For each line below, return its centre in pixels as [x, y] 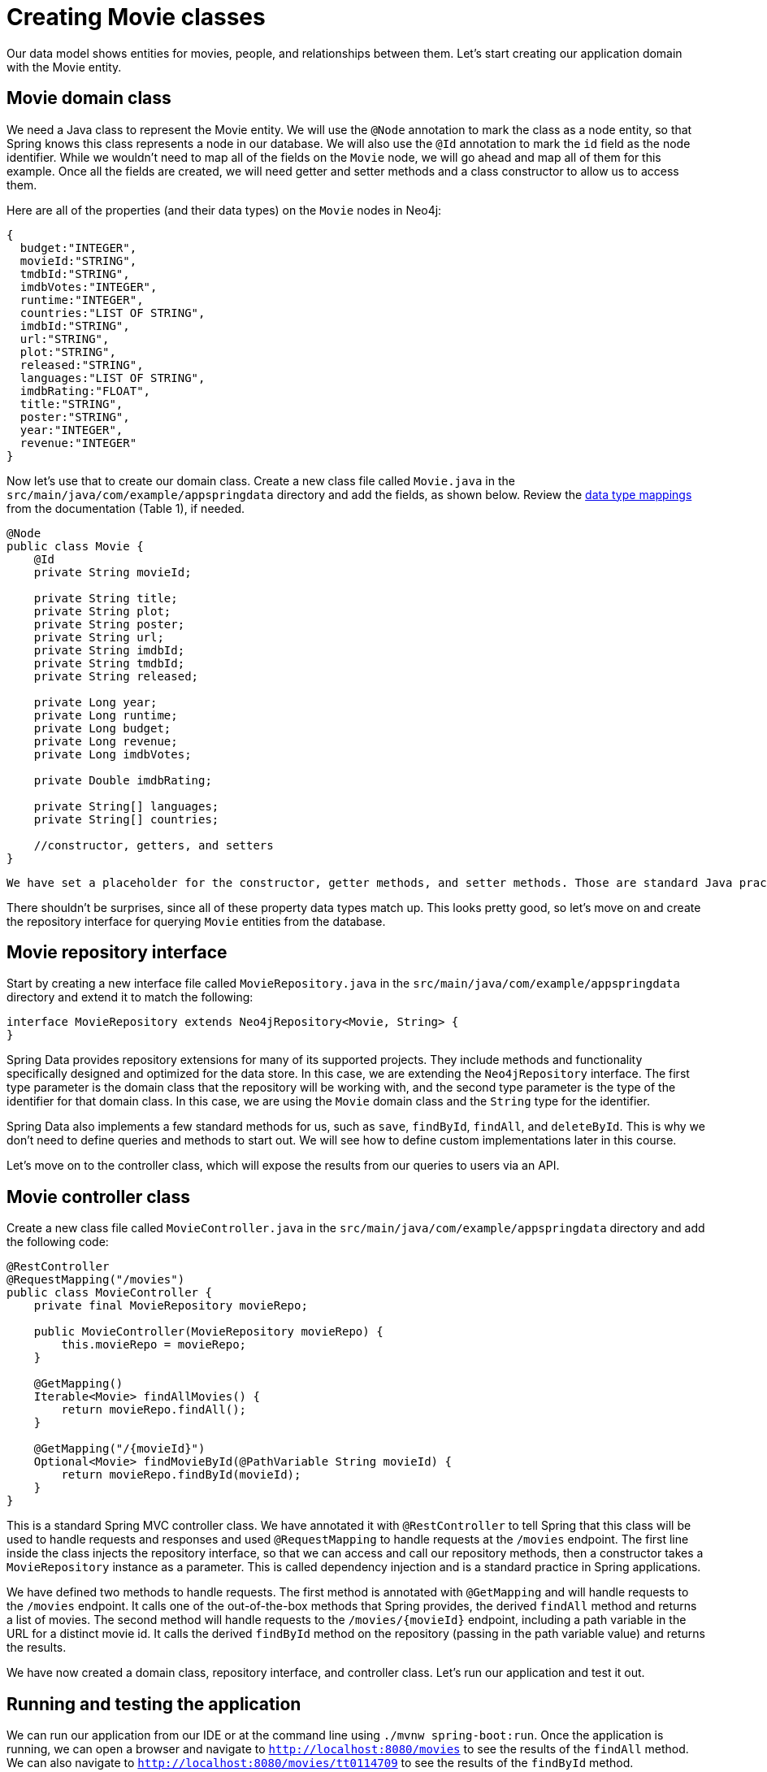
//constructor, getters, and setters [154, 845]
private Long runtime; [106, 715]
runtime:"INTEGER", [82, 300]
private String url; [99, 637]
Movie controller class [98, 1197]
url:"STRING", [65, 339]
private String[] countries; [126, 819]
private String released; [116, 676]
